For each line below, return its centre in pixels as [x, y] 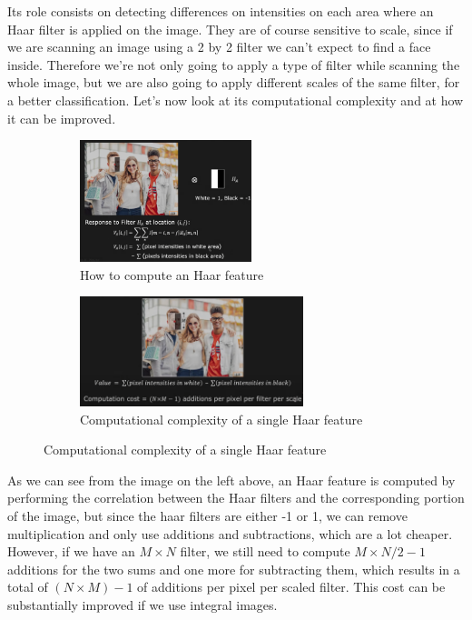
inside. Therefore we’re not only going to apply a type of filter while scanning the [234, 64]
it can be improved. [62, 118]
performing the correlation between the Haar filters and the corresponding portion [236, 498]
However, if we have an [71, 551]
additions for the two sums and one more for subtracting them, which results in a [234, 569]
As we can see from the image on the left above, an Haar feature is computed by [231, 480]
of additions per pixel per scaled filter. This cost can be [291, 587]
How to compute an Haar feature [172, 274]
